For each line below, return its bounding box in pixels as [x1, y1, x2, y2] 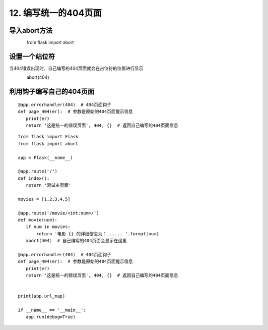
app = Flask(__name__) [18, 155, 73, 161]
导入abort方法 [9, 26, 53, 35]
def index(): [18, 175, 50, 181]
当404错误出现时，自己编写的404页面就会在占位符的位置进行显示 [9, 65, 143, 71]
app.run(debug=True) [25, 314, 76, 320]
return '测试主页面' [25, 182, 71, 188]
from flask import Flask [18, 134, 78, 140]
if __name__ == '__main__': [18, 307, 86, 313]
